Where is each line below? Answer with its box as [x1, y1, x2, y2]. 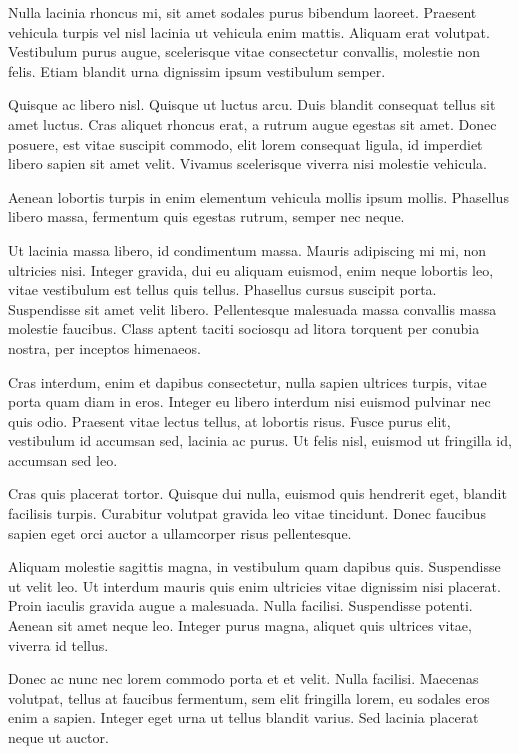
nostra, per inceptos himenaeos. [8, 337, 201, 358]
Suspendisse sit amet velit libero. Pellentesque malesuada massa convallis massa [8, 298, 497, 319]
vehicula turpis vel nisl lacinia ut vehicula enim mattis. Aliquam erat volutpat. [8, 21, 490, 42]
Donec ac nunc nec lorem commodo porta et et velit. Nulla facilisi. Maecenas [8, 668, 479, 689]
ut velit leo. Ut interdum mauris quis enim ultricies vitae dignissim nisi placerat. [8, 575, 501, 596]
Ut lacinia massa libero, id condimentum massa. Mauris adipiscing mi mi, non [8, 239, 487, 260]
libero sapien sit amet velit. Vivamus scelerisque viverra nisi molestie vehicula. [8, 153, 487, 174]
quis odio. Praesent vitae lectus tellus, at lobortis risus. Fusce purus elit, [8, 410, 451, 431]
